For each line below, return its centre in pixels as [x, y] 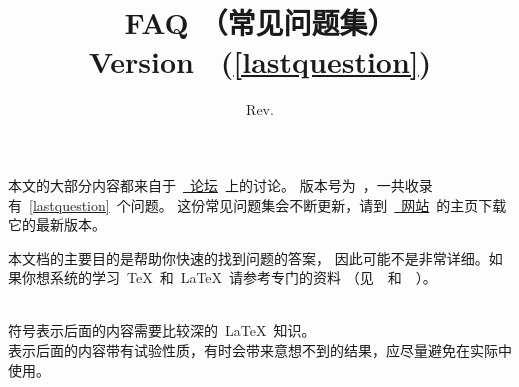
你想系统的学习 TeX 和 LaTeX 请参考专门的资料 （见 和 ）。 [229, 277]
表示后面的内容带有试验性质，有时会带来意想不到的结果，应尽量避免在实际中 [260, 350]
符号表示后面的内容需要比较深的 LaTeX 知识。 [162, 330]
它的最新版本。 [57, 224]
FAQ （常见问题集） [260, 22]
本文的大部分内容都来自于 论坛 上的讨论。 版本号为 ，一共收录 [220, 184]
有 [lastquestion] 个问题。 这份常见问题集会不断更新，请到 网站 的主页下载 [257, 204]
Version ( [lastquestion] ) [260, 61]
